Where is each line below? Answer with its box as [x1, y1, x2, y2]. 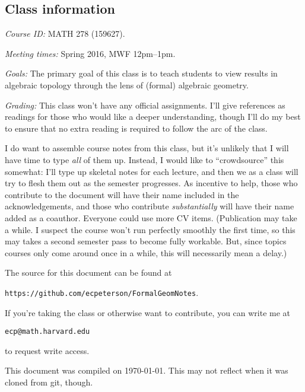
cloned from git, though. [5, 375, 93, 388]
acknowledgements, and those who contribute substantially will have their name [5, 200, 294, 212]
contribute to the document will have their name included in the [5, 188, 239, 200]
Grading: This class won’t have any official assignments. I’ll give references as [5, 98, 285, 111]
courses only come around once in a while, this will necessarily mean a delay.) [5, 246, 287, 259]
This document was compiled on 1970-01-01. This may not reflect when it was [5, 364, 288, 377]
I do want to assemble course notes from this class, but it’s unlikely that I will [5, 142, 289, 154]
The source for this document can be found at [5, 266, 172, 279]
